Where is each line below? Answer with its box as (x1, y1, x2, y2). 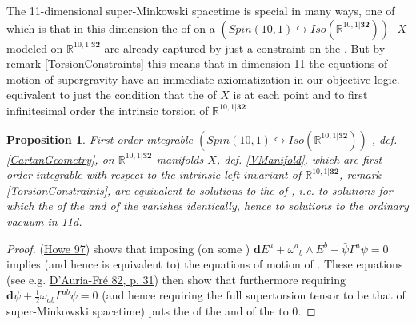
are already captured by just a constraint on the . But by (104, 39, 386, 56)
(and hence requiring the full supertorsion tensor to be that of (102, 287, 406, 303)
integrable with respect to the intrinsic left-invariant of (35, 166, 302, 183)
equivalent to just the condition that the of (6, 86, 217, 103)
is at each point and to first (233, 86, 368, 103)
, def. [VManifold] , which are (216, 150, 358, 167)
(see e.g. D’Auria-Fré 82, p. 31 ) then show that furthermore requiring (6, 271, 346, 287)
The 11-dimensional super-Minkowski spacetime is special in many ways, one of (6, 2, 395, 18)
